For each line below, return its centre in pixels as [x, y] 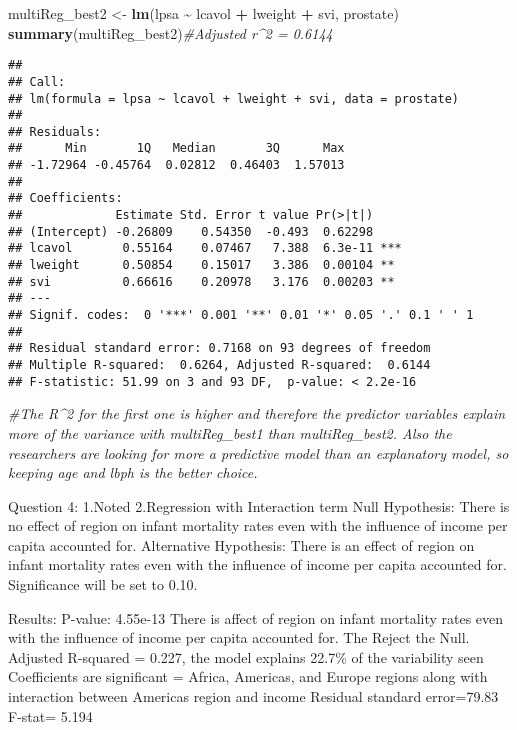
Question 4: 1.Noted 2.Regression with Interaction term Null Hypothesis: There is [259, 505]
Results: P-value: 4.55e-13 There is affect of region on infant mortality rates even [256, 617]
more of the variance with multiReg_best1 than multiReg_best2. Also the [230, 432]
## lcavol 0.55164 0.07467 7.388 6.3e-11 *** [205, 248]
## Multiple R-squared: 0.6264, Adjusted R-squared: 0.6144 [219, 365]
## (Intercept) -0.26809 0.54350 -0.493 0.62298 [191, 231]
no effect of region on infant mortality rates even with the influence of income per [258, 525]
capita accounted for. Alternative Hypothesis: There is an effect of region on [241, 544]
